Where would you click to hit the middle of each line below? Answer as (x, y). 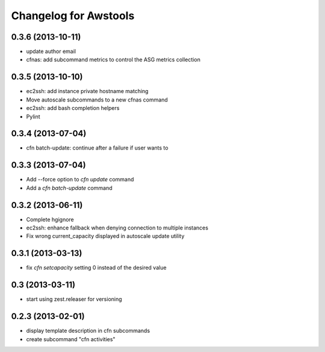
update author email (51, 52)
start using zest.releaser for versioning (74, 299)
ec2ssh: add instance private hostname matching (87, 91)
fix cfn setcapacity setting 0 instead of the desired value (96, 268)
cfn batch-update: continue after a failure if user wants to (97, 148)
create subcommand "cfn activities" (71, 339)
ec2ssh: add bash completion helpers (73, 108)
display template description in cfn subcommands (88, 331)
